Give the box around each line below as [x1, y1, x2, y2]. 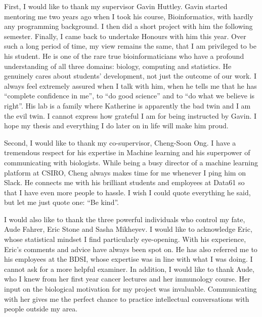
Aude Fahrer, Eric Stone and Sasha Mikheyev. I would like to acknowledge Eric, [4, 224, 252, 234]
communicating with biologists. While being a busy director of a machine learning [4, 157, 258, 167]
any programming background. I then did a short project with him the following [4, 21, 253, 31]
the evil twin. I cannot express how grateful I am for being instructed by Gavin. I [4, 110, 257, 121]
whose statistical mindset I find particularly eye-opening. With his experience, [4, 234, 246, 244]
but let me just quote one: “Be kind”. [4, 197, 119, 207]
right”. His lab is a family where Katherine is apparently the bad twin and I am [4, 100, 251, 111]
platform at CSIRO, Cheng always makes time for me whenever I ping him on [4, 167, 246, 178]
